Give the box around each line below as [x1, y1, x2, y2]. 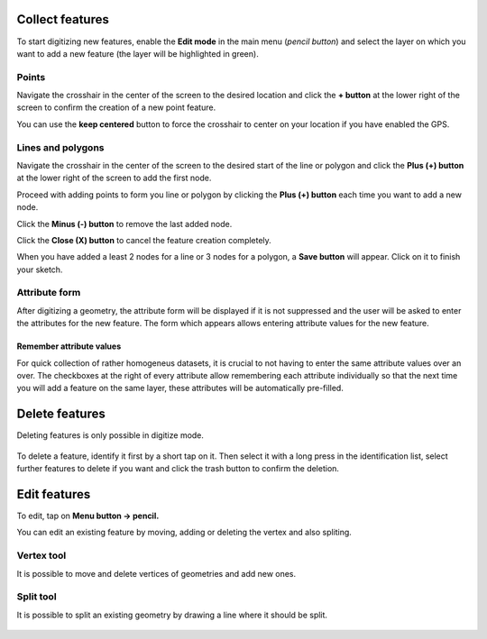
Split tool [16, 590, 58, 603]
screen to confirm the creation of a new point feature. [16, 102, 216, 113]
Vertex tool [16, 550, 67, 562]
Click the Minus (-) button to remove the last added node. [16, 218, 233, 229]
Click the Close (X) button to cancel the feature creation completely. [16, 234, 272, 245]
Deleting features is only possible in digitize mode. [16, 430, 205, 441]
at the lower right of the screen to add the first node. [16, 172, 212, 184]
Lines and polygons [16, 141, 105, 153]
